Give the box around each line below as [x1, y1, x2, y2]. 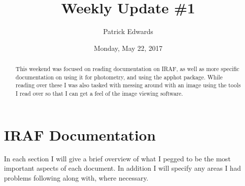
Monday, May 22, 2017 [94, 42, 163, 53]
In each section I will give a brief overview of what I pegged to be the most [4, 153, 231, 163]
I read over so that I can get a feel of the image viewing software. [15, 89, 183, 98]
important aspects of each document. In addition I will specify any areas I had [4, 163, 241, 173]
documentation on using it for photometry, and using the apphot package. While [15, 73, 223, 81]
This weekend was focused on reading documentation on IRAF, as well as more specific [15, 65, 240, 73]
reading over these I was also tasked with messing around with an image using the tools [15, 81, 241, 89]
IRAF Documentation [4, 124, 156, 145]
